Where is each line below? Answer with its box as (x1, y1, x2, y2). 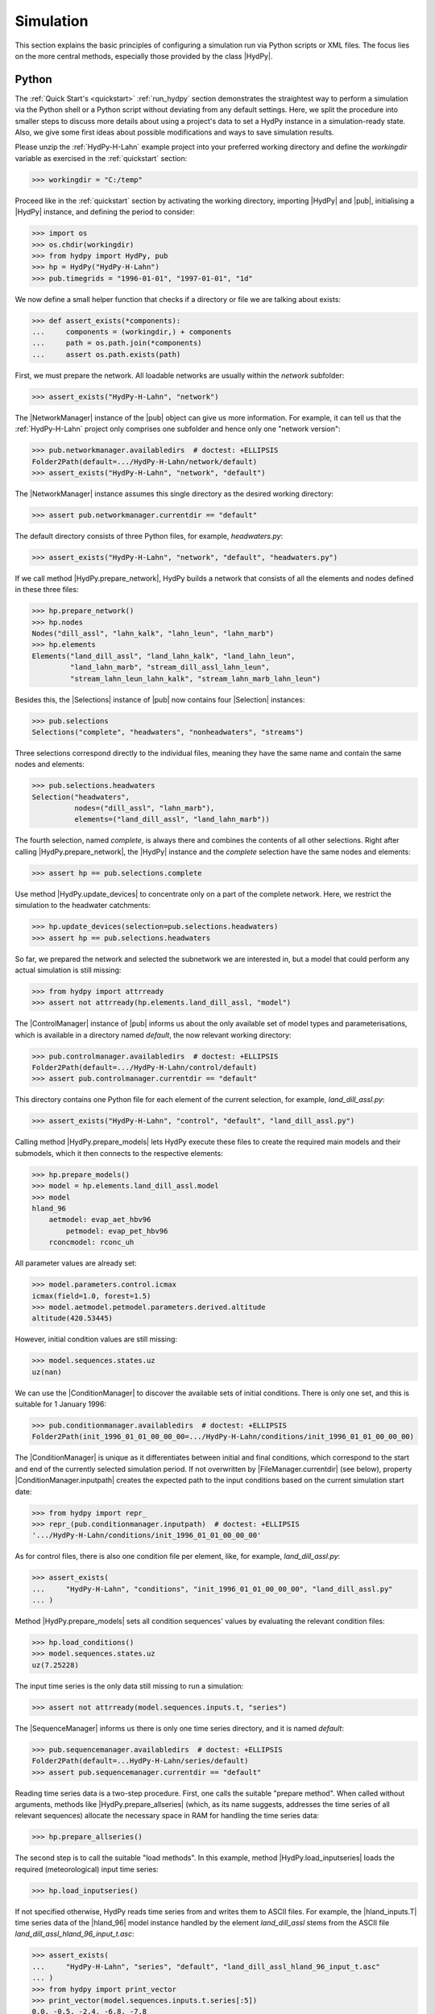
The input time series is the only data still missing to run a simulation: (14, 1680, 244, 1691)
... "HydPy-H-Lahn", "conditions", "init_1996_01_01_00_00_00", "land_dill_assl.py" (31, 1584, 394, 1593)
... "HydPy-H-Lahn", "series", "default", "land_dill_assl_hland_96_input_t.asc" (31, 1962, 380, 1971)
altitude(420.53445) (31, 1314, 113, 1323)
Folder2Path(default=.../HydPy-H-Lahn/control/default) (31, 1063, 258, 1072)
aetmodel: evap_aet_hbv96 (48, 1215, 151, 1225)
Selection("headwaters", (31, 792, 130, 802)
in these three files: (14, 585, 79, 595)
